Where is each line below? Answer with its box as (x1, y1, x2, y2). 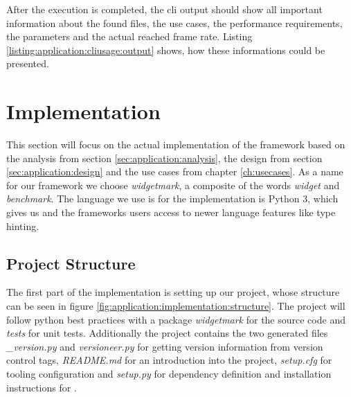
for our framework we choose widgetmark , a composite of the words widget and (6, 177, 340, 192)
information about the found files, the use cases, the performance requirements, (6, 15, 343, 30)
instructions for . (6, 380, 77, 394)
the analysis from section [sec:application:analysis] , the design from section (6, 150, 323, 165)
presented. (6, 56, 49, 71)
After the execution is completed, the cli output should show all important (6, 2, 323, 16)
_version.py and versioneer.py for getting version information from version (6, 339, 323, 353)
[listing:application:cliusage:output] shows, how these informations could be (6, 42, 325, 57)
